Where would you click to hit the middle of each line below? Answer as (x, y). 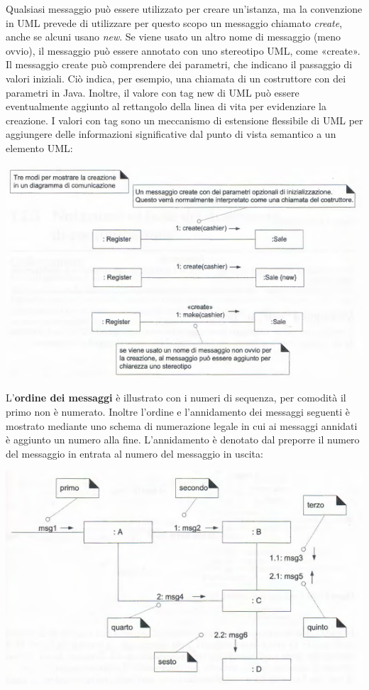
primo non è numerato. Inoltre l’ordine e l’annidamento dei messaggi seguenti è (178, 411)
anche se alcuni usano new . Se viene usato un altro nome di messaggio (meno (173, 37)
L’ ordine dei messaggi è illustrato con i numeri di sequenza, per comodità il (176, 398)
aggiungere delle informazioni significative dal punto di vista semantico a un (171, 134)
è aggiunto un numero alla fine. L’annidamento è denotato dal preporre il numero (183, 440)
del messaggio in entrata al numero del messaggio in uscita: (134, 453)
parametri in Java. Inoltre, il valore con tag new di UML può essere (153, 92)
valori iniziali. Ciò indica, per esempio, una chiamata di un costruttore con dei (176, 78)
